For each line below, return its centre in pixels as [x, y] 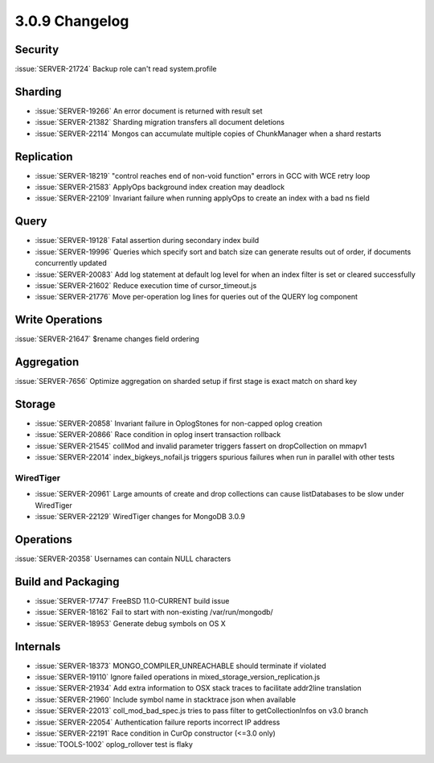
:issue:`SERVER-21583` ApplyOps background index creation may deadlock [160, 187]
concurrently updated [71, 263]
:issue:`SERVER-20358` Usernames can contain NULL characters [123, 559]
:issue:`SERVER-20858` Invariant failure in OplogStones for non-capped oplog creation [179, 423]
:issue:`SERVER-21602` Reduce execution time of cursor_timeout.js [146, 285]
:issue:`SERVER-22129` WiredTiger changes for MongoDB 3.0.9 [140, 517]
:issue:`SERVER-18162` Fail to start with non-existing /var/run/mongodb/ [154, 612]
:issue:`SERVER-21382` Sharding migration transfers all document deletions [160, 122]
